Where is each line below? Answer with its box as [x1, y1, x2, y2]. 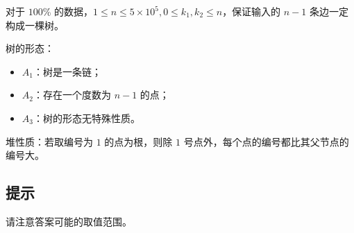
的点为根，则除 [104, 134, 173, 148]
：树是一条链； [33, 64, 101, 78]
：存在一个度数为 [33, 87, 111, 102]
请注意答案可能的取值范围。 [6, 214, 132, 228]
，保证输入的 [222, 4, 281, 18]
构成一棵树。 [6, 17, 64, 32]
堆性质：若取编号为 [6, 134, 93, 148]
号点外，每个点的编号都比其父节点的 [183, 134, 349, 148]
